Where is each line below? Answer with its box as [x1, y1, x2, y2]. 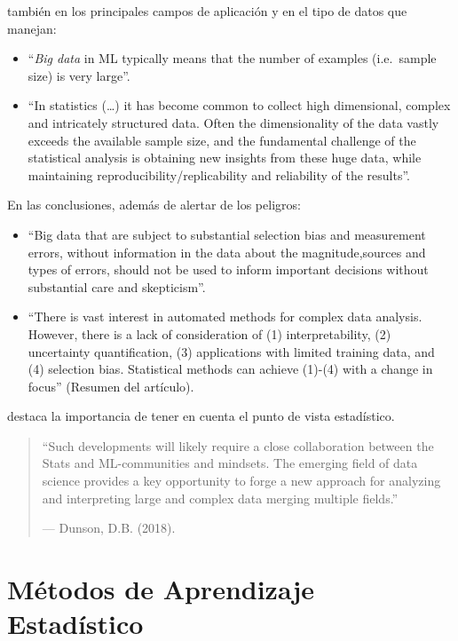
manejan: [7, 19, 57, 37]
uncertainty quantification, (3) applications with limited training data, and [28, 342, 435, 360]
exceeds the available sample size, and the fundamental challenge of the [28, 131, 416, 149]
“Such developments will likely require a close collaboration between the [42, 436, 434, 455]
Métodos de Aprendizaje [7, 571, 315, 607]
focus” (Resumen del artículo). [28, 376, 194, 395]
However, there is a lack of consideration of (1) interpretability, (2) [28, 324, 391, 343]
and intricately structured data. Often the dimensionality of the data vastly [28, 113, 439, 131]
